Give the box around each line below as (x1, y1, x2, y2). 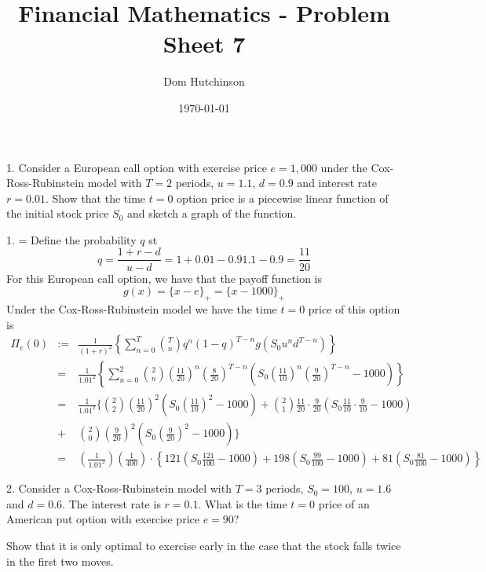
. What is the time (198, 495, 287, 511)
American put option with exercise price (6, 511, 199, 527)
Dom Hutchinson (163, 73, 245, 90)
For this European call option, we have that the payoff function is (6, 269, 322, 286)
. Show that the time (45, 189, 146, 206)
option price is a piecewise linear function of (177, 189, 389, 206)
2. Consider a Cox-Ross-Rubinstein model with (6, 480, 232, 497)
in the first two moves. (6, 552, 114, 569)
